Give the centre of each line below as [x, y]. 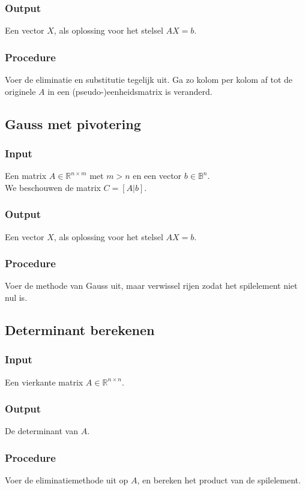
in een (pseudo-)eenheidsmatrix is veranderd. [130, 91]
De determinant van [41, 431]
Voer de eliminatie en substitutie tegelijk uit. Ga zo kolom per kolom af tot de [149, 80]
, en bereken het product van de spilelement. [219, 480]
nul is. [16, 298]
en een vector [157, 176]
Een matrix [26, 176]
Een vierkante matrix [44, 382]
